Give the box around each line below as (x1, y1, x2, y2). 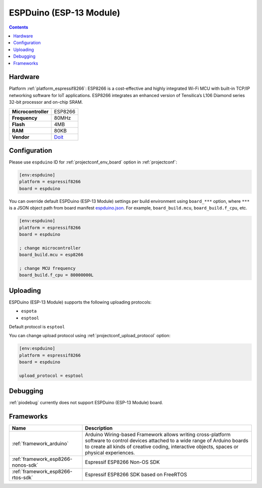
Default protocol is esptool (9, 324, 65, 330)
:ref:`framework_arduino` (12, 440, 69, 447)
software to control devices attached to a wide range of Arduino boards (85, 437, 248, 444)
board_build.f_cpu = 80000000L (19, 272, 94, 278)
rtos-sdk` (12, 474, 33, 481)
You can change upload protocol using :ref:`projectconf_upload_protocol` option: (9, 333, 171, 339)
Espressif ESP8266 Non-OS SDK (85, 459, 160, 466)
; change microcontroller (19, 245, 81, 251)
